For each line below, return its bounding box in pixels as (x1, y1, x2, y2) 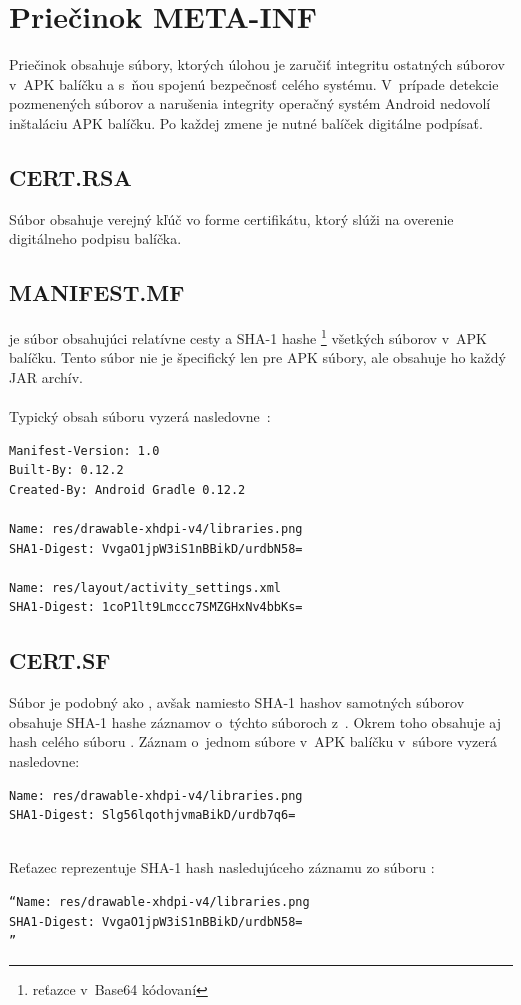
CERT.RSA (9, 161, 132, 192)
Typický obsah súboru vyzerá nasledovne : (9, 406, 271, 427)
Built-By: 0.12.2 (9, 463, 124, 478)
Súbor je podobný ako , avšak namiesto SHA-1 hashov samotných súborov (9, 692, 465, 713)
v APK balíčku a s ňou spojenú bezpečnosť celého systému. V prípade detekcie (9, 73, 499, 94)
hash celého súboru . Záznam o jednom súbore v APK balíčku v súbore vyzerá (9, 731, 497, 752)
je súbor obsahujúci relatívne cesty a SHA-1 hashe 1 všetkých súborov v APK (9, 325, 487, 348)
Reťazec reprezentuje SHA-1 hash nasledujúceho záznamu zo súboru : (9, 857, 435, 878)
